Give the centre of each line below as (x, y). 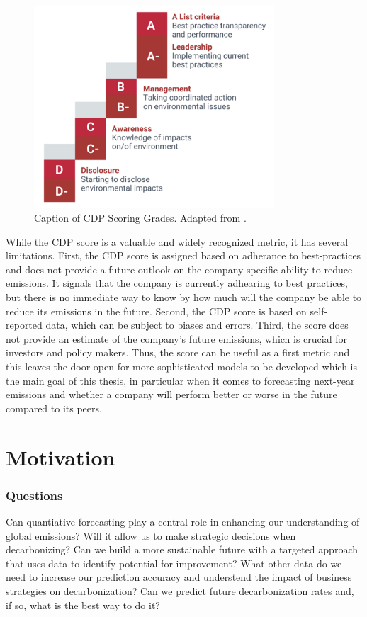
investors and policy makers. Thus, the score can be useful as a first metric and (178, 352)
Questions (34, 495)
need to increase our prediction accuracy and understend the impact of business (179, 577)
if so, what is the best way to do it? (83, 605)
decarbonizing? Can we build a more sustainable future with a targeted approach (182, 549)
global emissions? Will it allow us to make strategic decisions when (151, 535)
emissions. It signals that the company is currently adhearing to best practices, (177, 283)
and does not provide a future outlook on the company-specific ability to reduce (179, 269)
